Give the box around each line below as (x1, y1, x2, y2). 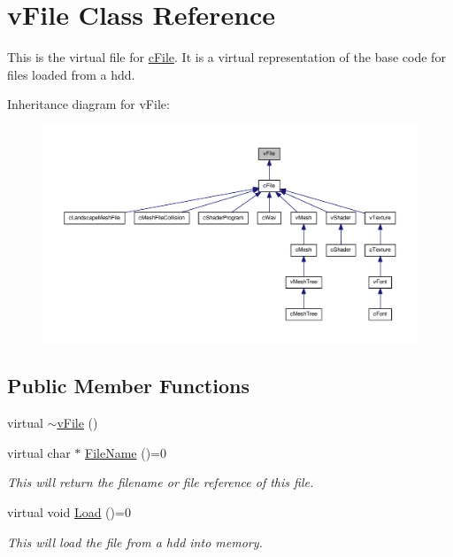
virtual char (7, 443, 71, 461)
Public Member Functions (7, 372, 250, 399)
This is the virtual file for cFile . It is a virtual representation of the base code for (7, 48, 446, 66)
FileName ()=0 (85, 443, 166, 461)
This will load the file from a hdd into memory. (7, 532, 263, 551)
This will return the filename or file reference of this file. (7, 473, 314, 491)
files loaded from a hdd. (7, 65, 135, 83)
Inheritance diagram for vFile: (7, 95, 170, 113)
